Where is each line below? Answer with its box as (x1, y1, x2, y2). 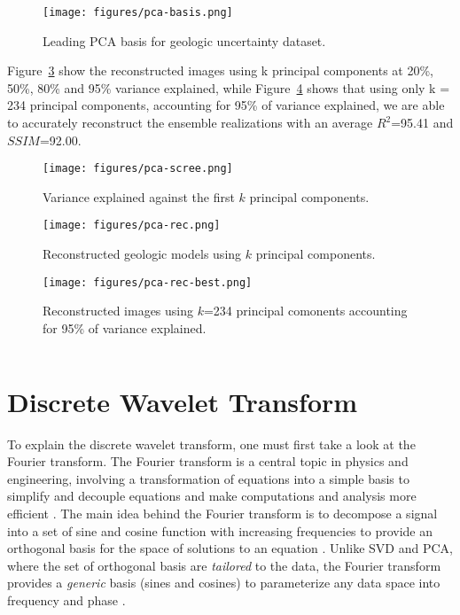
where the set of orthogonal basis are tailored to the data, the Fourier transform (7, 556, 441, 574)
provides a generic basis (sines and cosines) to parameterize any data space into (7, 573, 441, 592)
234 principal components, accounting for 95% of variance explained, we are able (7, 96, 445, 114)
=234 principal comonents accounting (203, 301, 408, 320)
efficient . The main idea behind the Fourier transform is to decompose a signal (7, 504, 438, 523)
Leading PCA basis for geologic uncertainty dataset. (43, 31, 326, 50)
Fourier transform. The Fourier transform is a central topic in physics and (7, 452, 409, 471)
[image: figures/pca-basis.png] (43, 6, 233, 19)
